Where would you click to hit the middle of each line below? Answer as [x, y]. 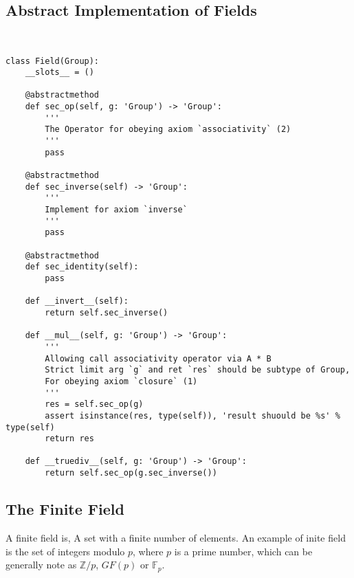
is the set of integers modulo [65, 551]
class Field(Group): [53, 61]
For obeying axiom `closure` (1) [121, 381]
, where [148, 551]
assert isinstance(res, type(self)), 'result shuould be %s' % [192, 415]
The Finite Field [65, 509]
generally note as [41, 565]
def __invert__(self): [77, 301]
